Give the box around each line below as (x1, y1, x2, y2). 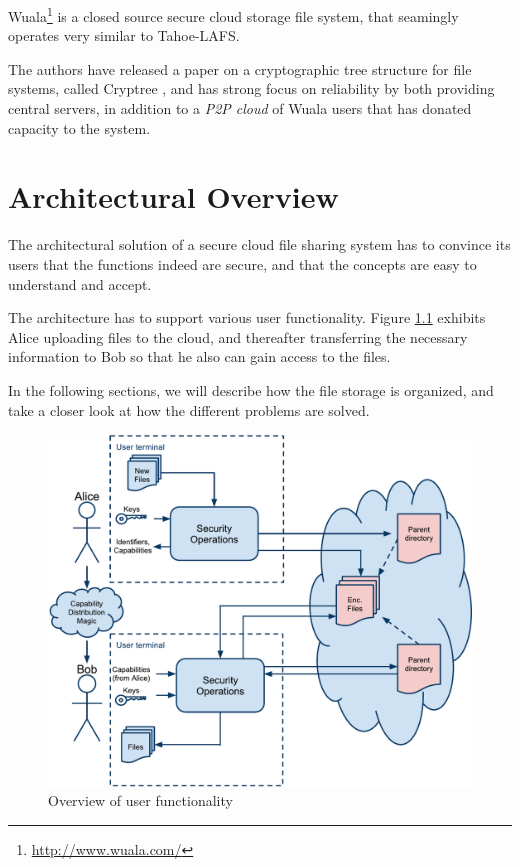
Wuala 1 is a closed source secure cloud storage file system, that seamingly (8, 3, 459, 26)
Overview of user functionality (48, 790, 233, 811)
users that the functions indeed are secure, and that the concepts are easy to (8, 253, 477, 274)
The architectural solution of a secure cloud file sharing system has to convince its (8, 234, 511, 255)
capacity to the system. (8, 117, 151, 138)
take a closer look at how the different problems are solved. (8, 399, 370, 420)
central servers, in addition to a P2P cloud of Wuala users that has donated (8, 98, 472, 119)
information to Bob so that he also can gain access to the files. (8, 346, 391, 367)
